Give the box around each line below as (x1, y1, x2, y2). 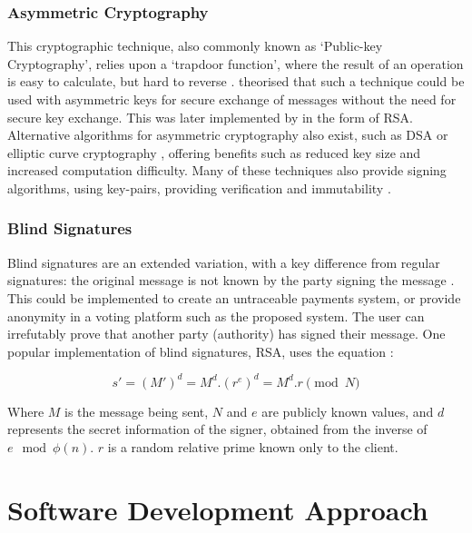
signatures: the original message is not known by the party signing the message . (7, 271, 455, 290)
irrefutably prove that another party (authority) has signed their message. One (7, 324, 446, 343)
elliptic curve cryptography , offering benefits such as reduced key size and (7, 143, 421, 162)
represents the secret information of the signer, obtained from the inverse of (7, 419, 428, 439)
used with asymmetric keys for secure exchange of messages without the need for (7, 90, 457, 108)
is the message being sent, (64, 401, 209, 420)
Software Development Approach (7, 490, 428, 528)
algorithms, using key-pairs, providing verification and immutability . (7, 178, 391, 197)
